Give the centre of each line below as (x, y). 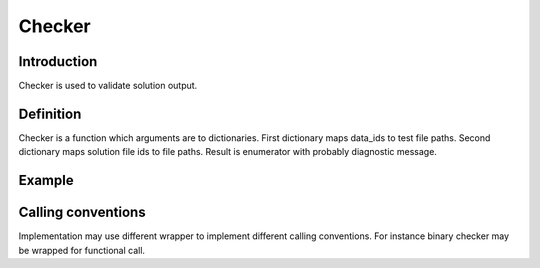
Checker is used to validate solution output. (108, 86)
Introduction (58, 61)
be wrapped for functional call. (81, 250)
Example (46, 180)
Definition (50, 113)
